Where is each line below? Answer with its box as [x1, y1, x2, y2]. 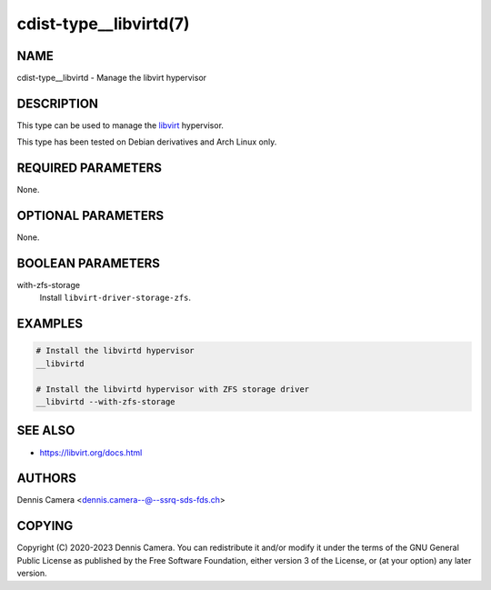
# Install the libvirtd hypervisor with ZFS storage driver [35, 384, 310, 395]
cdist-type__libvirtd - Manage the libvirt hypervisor [16, 73, 207, 84]
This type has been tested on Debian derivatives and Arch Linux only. [16, 136, 277, 147]
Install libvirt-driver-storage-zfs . [39, 292, 191, 304]
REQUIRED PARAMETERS [16, 160, 163, 176]
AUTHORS [16, 471, 77, 486]
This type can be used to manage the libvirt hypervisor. [16, 119, 225, 131]
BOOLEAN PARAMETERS [16, 255, 161, 271]
